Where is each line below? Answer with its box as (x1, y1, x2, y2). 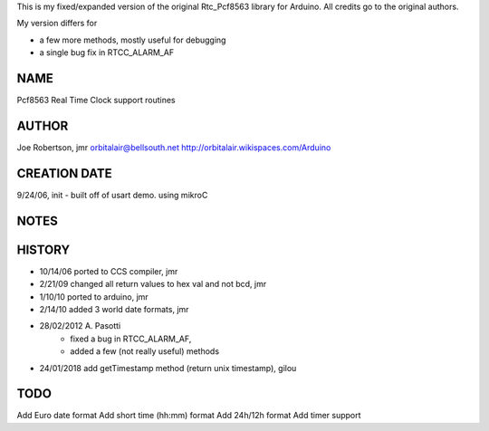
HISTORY (16, 242, 71, 257)
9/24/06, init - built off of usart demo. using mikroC (16, 189, 208, 200)
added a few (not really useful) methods (70, 346, 220, 357)
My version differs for (16, 18, 98, 29)
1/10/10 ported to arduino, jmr (39, 291, 149, 302)
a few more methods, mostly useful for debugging (39, 34, 226, 45)
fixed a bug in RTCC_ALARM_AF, (70, 333, 192, 344)
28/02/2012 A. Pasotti (39, 321, 121, 331)
